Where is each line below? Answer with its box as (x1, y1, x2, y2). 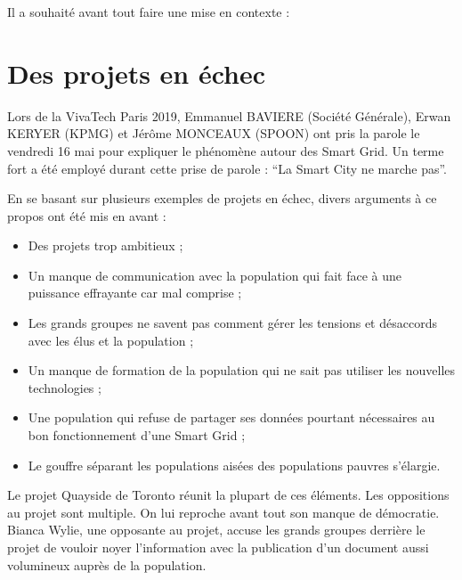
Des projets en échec (7, 54, 266, 91)
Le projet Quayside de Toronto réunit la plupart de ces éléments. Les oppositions (7, 486, 450, 504)
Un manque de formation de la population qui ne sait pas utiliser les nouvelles (28, 361, 456, 380)
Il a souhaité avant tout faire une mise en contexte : (7, 3, 290, 20)
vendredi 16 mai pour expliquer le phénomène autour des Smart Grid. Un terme (7, 141, 444, 159)
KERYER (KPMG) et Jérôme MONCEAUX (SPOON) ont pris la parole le (7, 124, 420, 143)
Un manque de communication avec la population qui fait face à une (28, 265, 402, 284)
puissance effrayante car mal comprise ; (28, 283, 242, 302)
